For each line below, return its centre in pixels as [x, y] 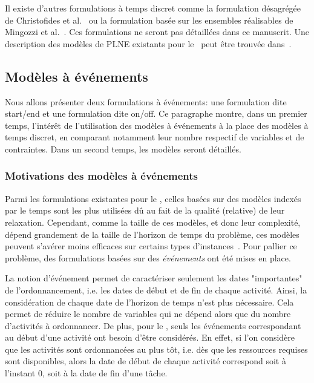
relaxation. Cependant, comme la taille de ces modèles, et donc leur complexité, [153, 222]
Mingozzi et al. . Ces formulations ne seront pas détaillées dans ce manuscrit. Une [157, 32]
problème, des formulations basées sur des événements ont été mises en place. [148, 257]
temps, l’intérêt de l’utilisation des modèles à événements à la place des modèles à [157, 125]
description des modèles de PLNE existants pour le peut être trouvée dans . [148, 43]
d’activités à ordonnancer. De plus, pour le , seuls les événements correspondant [153, 325]
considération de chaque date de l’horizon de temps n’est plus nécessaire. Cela [149, 302]
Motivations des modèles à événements [101, 176]
